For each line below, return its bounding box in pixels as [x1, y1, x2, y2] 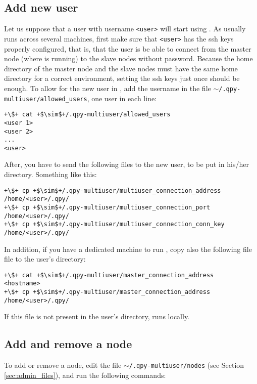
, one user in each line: [87, 93, 157, 103]
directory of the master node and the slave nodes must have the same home [4, 63, 238, 73]
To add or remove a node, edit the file [4, 360, 122, 370]
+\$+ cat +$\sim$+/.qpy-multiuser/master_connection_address [4, 271, 214, 279]
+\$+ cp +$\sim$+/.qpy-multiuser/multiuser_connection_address [4, 187, 221, 194]
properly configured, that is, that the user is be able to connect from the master [4, 43, 251, 54]
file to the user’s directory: [4, 253, 86, 264]
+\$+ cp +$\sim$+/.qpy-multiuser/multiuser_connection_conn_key [4, 221, 225, 228]
